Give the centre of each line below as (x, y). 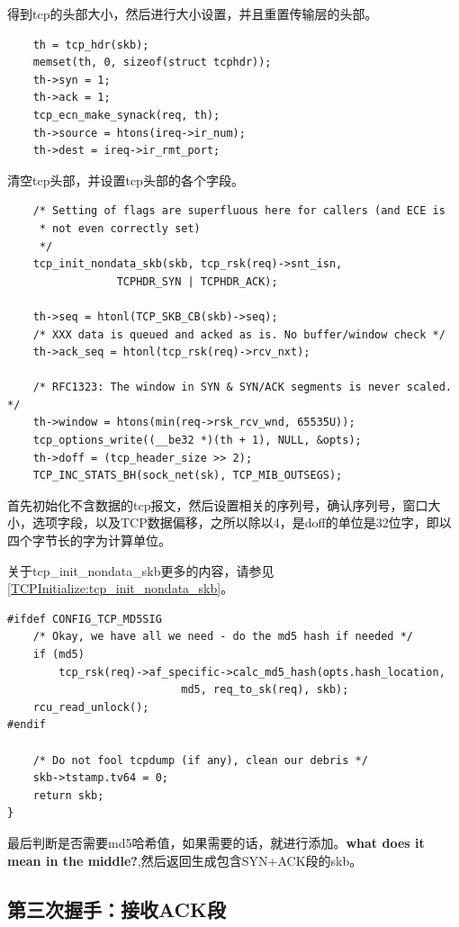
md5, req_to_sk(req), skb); (265, 690)
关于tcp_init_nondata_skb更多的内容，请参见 (141, 570)
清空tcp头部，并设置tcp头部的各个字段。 (126, 180)
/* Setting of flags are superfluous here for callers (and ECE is (239, 211)
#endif (27, 725)
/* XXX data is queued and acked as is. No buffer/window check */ (239, 334)
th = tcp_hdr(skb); (91, 45)
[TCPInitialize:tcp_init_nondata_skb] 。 (121, 588)
